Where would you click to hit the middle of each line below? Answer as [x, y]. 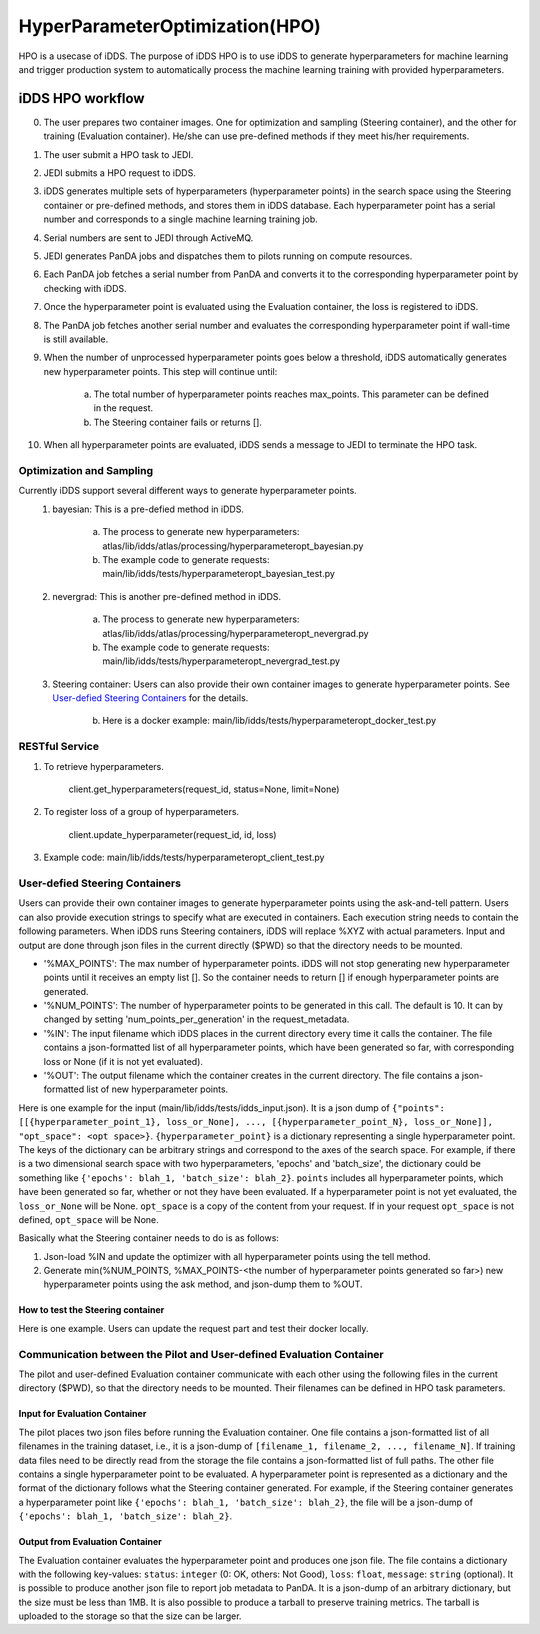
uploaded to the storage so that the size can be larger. [130, 1616]
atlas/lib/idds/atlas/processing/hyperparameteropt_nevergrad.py [235, 633]
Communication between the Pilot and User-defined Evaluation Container [201, 1354]
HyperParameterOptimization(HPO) [170, 26]
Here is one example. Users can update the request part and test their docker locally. [193, 1328]
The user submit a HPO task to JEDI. [118, 154]
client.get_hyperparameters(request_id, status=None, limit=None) [204, 789]
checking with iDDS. [85, 288]
